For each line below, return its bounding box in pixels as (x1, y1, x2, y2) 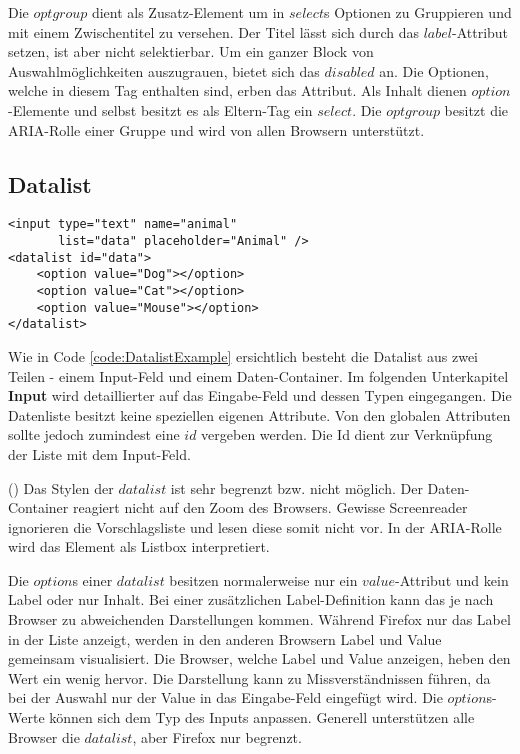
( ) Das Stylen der (8, 477, 114, 498)
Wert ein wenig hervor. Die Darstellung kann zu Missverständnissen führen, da (8, 667, 491, 688)
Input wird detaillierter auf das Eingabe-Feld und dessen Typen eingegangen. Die (8, 385, 512, 406)
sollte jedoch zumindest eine (8, 424, 180, 445)
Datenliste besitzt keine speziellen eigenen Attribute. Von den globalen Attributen (8, 404, 511, 425)
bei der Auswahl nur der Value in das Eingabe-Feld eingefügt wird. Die (8, 687, 443, 708)
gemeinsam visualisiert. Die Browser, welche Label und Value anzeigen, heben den (8, 648, 511, 669)
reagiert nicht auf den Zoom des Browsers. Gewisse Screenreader (72, 497, 468, 518)
